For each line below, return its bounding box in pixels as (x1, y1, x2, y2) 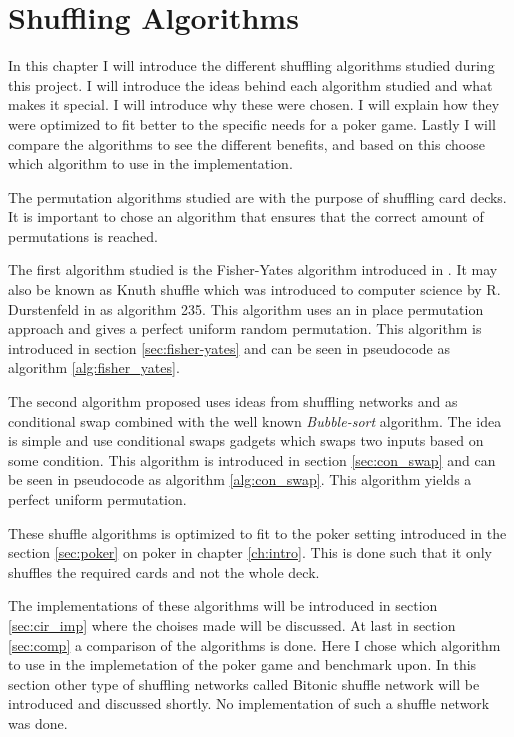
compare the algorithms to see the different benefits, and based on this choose (8, 133, 485, 154)
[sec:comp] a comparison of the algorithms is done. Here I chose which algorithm (8, 634, 501, 655)
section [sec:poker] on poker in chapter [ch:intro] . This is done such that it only (8, 542, 492, 563)
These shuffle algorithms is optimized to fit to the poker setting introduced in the (8, 522, 507, 543)
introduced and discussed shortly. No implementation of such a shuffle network (8, 693, 490, 714)
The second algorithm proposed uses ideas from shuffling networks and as (8, 391, 458, 412)
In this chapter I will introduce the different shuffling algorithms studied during (8, 55, 495, 76)
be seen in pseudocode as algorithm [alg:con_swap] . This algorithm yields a (8, 469, 472, 490)
